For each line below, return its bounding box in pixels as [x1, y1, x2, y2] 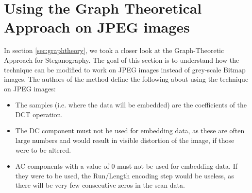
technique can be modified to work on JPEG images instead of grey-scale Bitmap [4, 64, 246, 74]
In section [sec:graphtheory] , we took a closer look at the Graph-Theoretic [4, 45, 224, 55]
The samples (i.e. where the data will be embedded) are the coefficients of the [15, 100, 247, 110]
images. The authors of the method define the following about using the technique [4, 74, 249, 84]
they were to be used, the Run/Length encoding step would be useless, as [15, 170, 234, 180]
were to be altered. [15, 144, 71, 155]
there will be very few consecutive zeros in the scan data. [15, 180, 185, 190]
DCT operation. [15, 109, 63, 119]
